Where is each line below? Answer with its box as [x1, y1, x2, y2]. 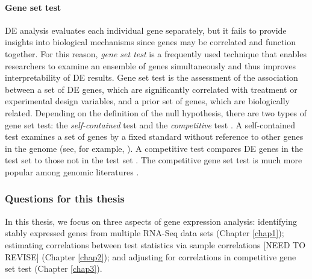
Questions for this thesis [5, 191, 125, 206]
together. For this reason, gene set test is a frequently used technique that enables [5, 47, 307, 60]
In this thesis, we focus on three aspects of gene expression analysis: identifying [5, 215, 297, 227]
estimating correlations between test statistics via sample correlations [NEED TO [5, 238, 306, 251]
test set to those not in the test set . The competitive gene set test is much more [5, 154, 302, 166]
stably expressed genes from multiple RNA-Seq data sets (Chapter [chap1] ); [5, 227, 284, 239]
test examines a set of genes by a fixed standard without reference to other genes [5, 130, 304, 143]
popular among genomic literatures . [5, 165, 139, 178]
